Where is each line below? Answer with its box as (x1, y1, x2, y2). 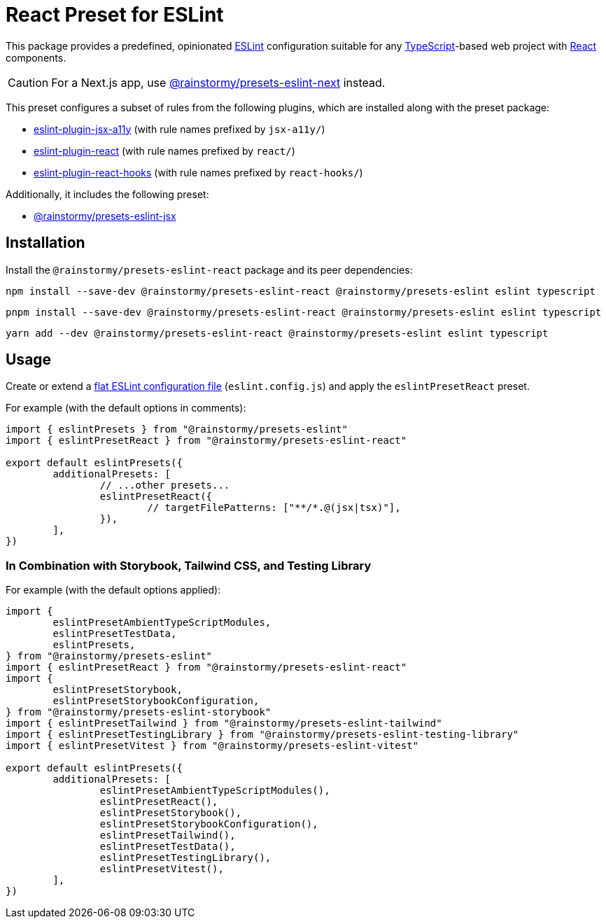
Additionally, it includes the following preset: (6, 188, 209, 200)
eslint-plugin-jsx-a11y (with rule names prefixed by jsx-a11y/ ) (34, 122, 325, 135)
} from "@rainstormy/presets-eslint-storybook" (6, 706, 272, 718)
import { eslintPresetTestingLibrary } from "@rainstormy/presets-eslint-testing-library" (6, 729, 519, 741)
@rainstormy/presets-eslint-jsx (34, 209, 176, 222)
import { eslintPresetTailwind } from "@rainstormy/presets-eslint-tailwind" (6, 717, 442, 729)
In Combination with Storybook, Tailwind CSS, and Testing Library (6, 558, 372, 573)
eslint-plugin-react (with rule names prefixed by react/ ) (34, 144, 295, 157)
